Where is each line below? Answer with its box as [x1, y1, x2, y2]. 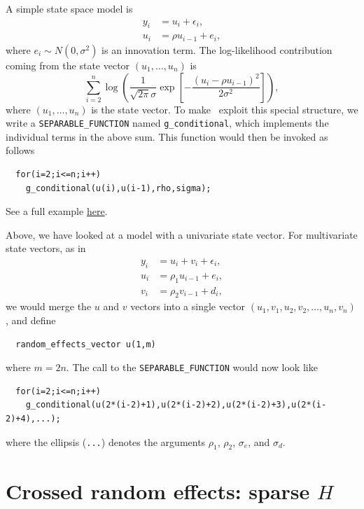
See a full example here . [6, 204, 108, 218]
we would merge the [6, 299, 92, 314]
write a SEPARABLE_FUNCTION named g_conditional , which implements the [6, 116, 329, 130]
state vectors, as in [6, 241, 86, 256]
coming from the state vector [6, 57, 130, 72]
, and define [6, 312, 56, 327]
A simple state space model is [6, 1, 133, 15]
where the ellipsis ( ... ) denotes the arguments [6, 434, 206, 449]
